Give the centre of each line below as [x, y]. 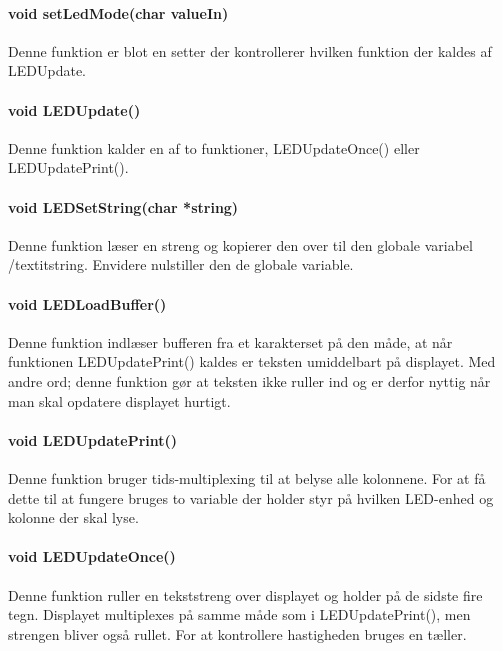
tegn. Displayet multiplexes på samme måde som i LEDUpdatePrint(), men [239, 614]
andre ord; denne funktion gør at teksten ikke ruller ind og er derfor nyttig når [249, 380]
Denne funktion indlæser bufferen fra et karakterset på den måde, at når [230, 341]
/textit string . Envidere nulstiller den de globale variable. [181, 264]
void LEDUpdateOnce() [92, 556]
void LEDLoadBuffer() [87, 303]
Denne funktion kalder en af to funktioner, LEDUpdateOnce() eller [214, 147]
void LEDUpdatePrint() [93, 439]
